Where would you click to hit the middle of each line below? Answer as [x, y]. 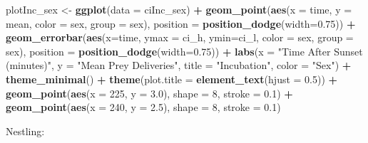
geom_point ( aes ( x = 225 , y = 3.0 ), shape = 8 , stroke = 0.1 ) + [149, 93]
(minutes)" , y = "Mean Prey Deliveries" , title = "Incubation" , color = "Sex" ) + [179, 65]
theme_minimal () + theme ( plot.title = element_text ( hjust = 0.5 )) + [172, 79]
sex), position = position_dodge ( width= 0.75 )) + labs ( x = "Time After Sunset [184, 51]
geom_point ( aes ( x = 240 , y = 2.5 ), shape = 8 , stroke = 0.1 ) [143, 107]
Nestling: [25, 131]
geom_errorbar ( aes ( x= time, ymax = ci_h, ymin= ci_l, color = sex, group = [180, 37]
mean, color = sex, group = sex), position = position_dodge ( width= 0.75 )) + [181, 23]
